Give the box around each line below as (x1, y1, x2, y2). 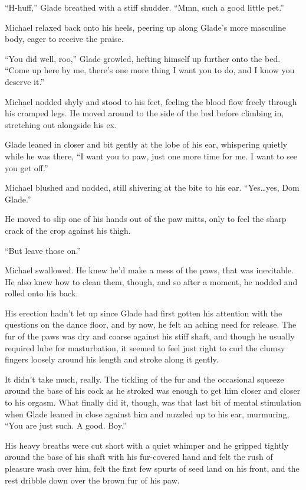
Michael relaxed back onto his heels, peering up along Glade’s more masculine (5, 21, 286, 33)
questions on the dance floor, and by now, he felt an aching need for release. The (5, 318, 297, 331)
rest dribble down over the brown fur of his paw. (5, 473, 180, 486)
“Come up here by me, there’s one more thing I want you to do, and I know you (5, 64, 295, 76)
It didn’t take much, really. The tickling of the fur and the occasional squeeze (5, 373, 284, 385)
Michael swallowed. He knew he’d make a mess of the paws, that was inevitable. (5, 264, 294, 276)
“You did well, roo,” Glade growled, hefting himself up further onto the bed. (5, 52, 281, 64)
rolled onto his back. (5, 287, 78, 299)
